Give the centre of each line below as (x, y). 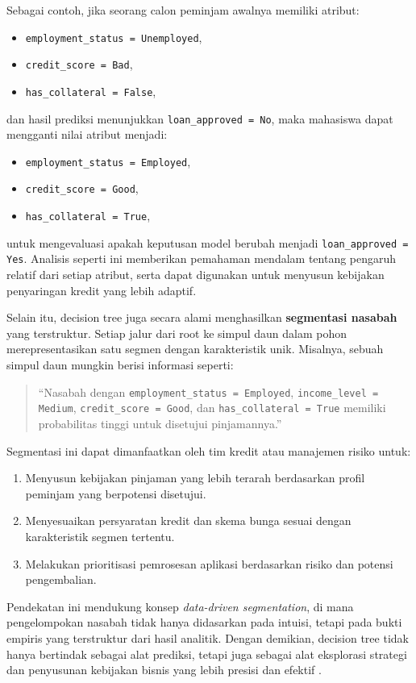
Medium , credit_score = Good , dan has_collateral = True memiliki (212, 408)
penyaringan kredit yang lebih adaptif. (102, 290)
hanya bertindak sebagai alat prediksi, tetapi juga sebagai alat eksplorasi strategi (207, 654)
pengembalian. (61, 579)
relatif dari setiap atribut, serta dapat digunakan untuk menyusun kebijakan (196, 275)
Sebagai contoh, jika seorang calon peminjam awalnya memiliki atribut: (183, 10)
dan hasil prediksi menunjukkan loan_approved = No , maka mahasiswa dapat (200, 118)
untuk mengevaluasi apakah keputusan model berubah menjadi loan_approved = (208, 242)
